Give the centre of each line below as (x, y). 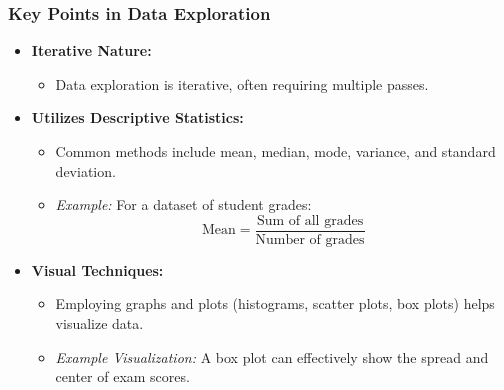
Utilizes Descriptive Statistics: (137, 117)
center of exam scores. (122, 376)
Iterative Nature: (91, 50)
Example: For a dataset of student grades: (183, 204)
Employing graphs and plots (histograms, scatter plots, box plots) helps (275, 303)
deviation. (85, 170)
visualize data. (99, 323)
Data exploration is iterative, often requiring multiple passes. (242, 83)
